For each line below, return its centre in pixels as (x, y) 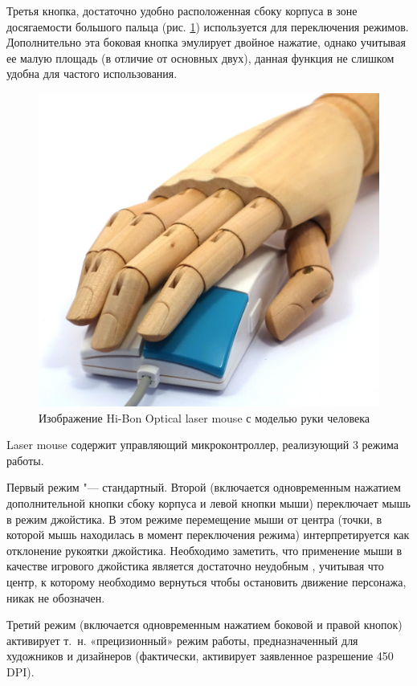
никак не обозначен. (56, 597)
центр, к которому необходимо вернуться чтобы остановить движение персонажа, (206, 581)
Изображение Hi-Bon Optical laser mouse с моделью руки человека (204, 417)
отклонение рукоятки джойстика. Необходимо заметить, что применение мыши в (204, 550)
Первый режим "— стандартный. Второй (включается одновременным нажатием (204, 487)
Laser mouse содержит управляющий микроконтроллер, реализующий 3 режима (202, 445)
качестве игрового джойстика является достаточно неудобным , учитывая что (195, 566)
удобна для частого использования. (92, 73)
